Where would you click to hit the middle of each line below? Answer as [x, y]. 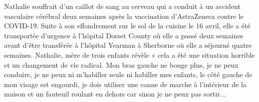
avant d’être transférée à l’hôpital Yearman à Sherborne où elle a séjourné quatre [128, 45]
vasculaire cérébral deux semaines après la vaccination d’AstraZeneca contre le [124, 16]
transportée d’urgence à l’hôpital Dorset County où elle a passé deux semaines [124, 35]
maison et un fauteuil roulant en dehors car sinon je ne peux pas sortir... [115, 94]
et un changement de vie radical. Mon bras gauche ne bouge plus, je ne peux [121, 64]
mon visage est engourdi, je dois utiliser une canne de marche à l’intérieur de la [125, 84]
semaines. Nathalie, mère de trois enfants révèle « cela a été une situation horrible [129, 54]
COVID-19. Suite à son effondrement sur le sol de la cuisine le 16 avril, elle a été [127, 26]
